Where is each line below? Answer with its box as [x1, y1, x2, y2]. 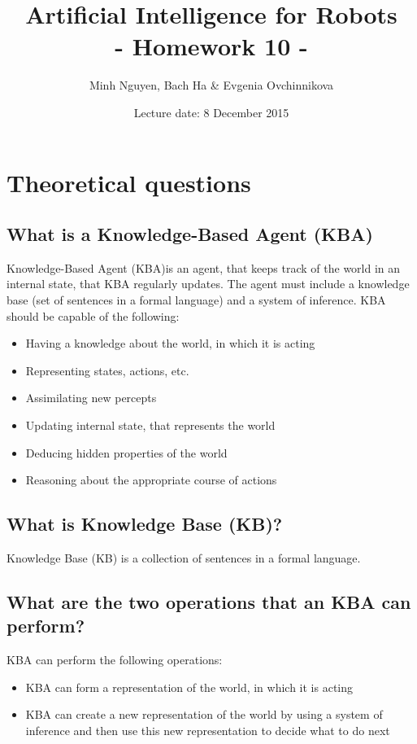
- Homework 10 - [115, 29, 308, 63]
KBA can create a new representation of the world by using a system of [25, 706, 383, 723]
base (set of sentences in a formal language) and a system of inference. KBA [7, 291, 386, 309]
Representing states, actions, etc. [25, 361, 189, 379]
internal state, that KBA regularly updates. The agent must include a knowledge [7, 275, 410, 292]
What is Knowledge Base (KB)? [7, 511, 283, 536]
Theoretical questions [7, 165, 251, 199]
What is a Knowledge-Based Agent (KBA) [7, 221, 373, 247]
